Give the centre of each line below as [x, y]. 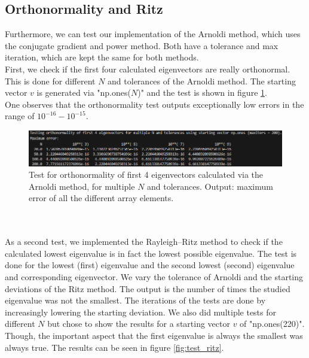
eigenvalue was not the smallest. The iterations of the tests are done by [135, 300]
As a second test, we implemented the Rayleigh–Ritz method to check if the [144, 242]
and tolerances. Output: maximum [210, 186]
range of [20, 116]
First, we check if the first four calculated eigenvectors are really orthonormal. [148, 69]
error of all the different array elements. [101, 198]
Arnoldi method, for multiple [82, 186]
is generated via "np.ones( [84, 92]
